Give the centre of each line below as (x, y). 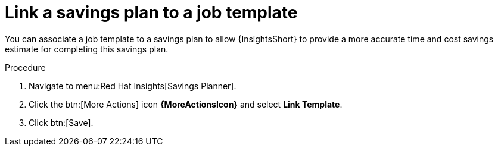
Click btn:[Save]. (61, 122)
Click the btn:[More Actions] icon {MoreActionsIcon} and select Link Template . (186, 104)
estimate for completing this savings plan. (87, 49)
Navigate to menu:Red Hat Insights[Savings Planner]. (133, 86)
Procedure (25, 67)
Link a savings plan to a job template (151, 12)
